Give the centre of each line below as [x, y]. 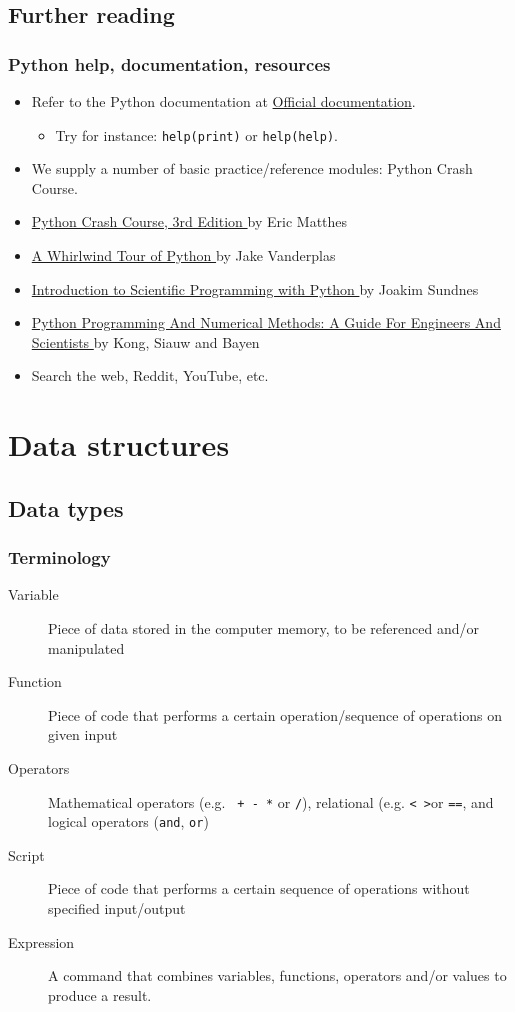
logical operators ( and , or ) [128, 821]
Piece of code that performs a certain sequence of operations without [259, 888]
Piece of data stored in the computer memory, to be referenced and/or [263, 627]
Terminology [59, 557]
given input [83, 734]
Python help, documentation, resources [169, 63]
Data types [66, 507]
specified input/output [117, 908]
